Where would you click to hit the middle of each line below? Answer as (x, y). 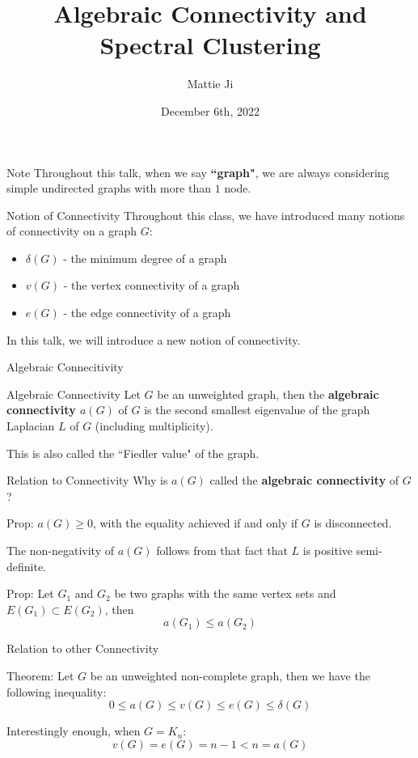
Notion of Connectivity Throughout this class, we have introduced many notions (206, 215)
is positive (328, 550)
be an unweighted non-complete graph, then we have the (230, 675)
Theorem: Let (40, 675)
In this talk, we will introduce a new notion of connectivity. (154, 339)
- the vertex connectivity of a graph (152, 285)
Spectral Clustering (210, 45)
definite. (27, 566)
